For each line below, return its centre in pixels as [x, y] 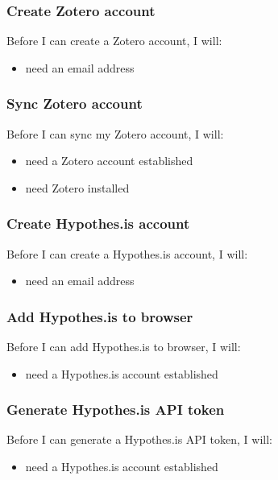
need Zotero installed [77, 187]
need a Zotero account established [109, 161]
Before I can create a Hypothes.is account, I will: [127, 253]
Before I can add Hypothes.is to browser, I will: [124, 347]
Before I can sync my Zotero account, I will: [115, 133]
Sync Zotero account [75, 103]
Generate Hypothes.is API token [116, 410]
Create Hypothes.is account [98, 223]
